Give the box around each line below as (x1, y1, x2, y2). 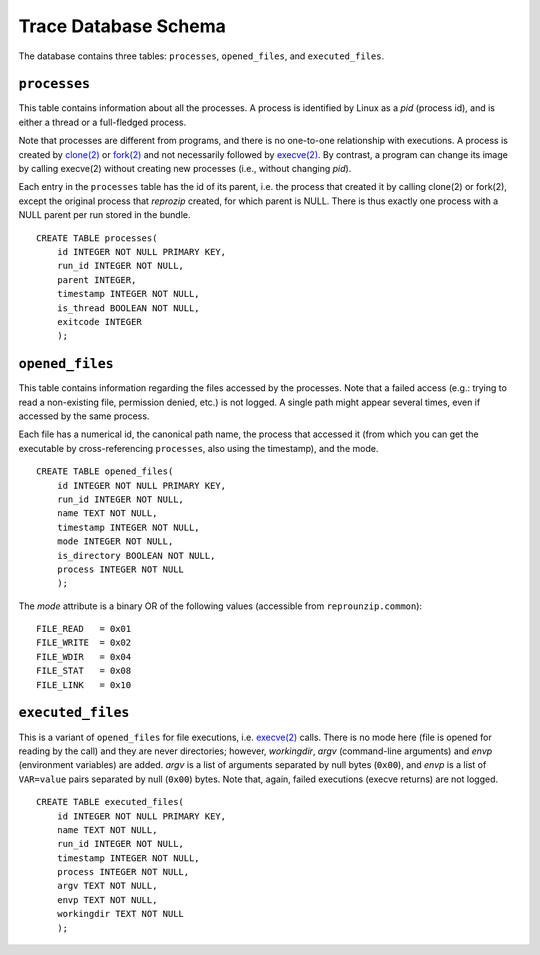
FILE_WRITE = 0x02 (36, 637, 132, 649)
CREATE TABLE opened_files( (36, 466, 174, 477)
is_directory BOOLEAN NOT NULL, (56, 550, 216, 561)
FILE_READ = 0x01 (36, 623, 132, 635)
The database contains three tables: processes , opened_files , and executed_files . (18, 50, 385, 62)
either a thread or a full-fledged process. (18, 116, 187, 128)
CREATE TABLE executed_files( (36, 796, 185, 808)
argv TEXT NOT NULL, (56, 880, 158, 892)
